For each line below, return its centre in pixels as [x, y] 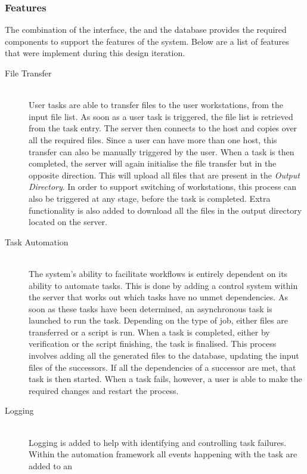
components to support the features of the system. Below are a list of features [147, 41]
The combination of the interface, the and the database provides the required [146, 30]
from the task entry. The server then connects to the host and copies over [163, 128]
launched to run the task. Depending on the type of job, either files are [158, 320]
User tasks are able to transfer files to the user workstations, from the [156, 105]
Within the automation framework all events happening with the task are [163, 454]
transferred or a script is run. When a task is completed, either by [149, 332]
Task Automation [37, 241]
